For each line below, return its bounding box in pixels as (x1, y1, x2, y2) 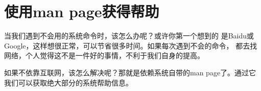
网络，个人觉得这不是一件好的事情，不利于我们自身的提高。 (4, 50, 204, 61)
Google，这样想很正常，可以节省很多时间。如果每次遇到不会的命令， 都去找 (4, 40, 257, 51)
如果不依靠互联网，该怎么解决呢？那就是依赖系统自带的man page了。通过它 (4, 67, 256, 77)
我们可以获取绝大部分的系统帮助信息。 (4, 77, 133, 87)
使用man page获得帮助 (4, 1, 159, 22)
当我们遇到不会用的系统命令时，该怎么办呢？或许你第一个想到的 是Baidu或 (4, 30, 254, 41)
